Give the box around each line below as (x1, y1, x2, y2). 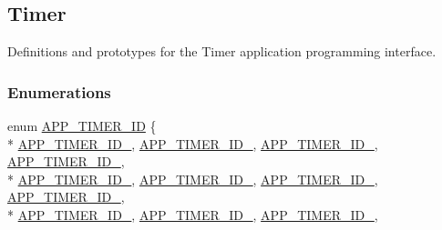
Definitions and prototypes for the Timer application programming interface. (7, 42, 437, 61)
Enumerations (7, 80, 111, 103)
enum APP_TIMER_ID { (7, 116, 157, 135)
